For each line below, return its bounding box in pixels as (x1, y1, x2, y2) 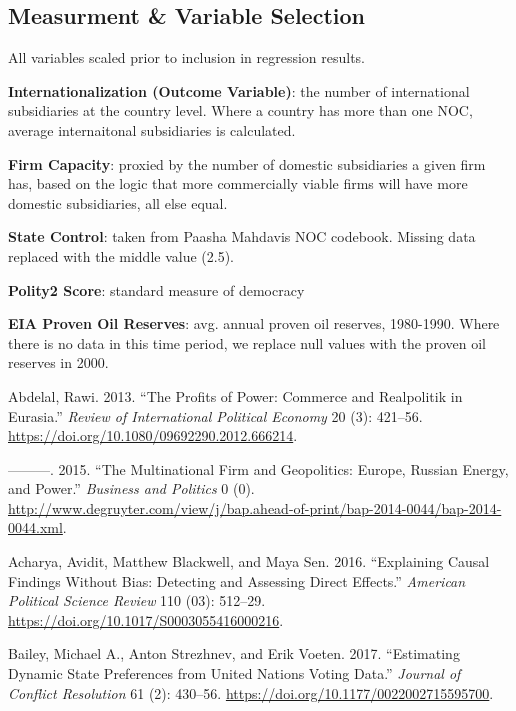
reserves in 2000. (8, 352, 109, 373)
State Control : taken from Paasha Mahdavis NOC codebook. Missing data (8, 226, 476, 247)
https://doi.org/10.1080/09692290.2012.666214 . (8, 425, 298, 446)
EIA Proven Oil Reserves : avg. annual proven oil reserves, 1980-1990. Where (8, 313, 500, 334)
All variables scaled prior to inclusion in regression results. (8, 47, 365, 68)
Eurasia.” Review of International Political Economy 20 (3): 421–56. (8, 405, 423, 426)
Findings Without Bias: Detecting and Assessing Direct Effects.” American (8, 570, 466, 591)
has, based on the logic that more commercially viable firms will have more (8, 173, 468, 194)
